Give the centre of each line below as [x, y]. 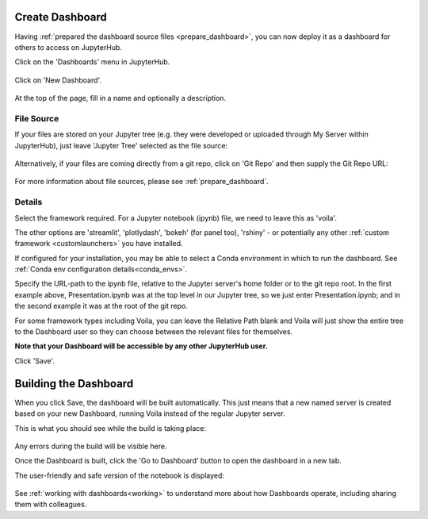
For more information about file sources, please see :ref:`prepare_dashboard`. [141, 182]
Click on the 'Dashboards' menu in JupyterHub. [92, 62]
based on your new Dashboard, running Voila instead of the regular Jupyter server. [150, 413]
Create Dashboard [61, 17]
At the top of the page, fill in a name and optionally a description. [120, 98]
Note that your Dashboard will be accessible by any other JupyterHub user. [141, 346]
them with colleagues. [51, 505]
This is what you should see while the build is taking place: [110, 428]
